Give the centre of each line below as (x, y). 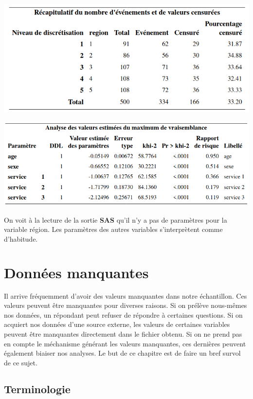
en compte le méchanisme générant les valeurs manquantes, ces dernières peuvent (125, 343)
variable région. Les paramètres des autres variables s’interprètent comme (113, 229)
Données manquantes (76, 272)
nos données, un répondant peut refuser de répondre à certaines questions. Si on (123, 314)
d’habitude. (21, 238)
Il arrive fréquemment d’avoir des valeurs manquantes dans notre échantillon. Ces (126, 295)
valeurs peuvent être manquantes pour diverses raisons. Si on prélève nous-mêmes (126, 305)
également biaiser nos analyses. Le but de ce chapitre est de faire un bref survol (122, 353)
